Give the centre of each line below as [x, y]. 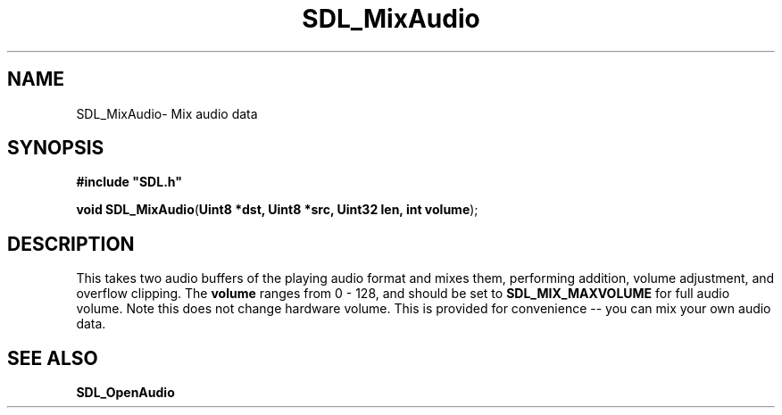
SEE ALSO [53, 358]
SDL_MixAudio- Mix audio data [167, 113]
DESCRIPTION [71, 244]
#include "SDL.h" [129, 182]
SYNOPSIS [56, 148]
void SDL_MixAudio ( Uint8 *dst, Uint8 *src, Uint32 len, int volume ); [277, 210]
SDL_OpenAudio [125, 393]
